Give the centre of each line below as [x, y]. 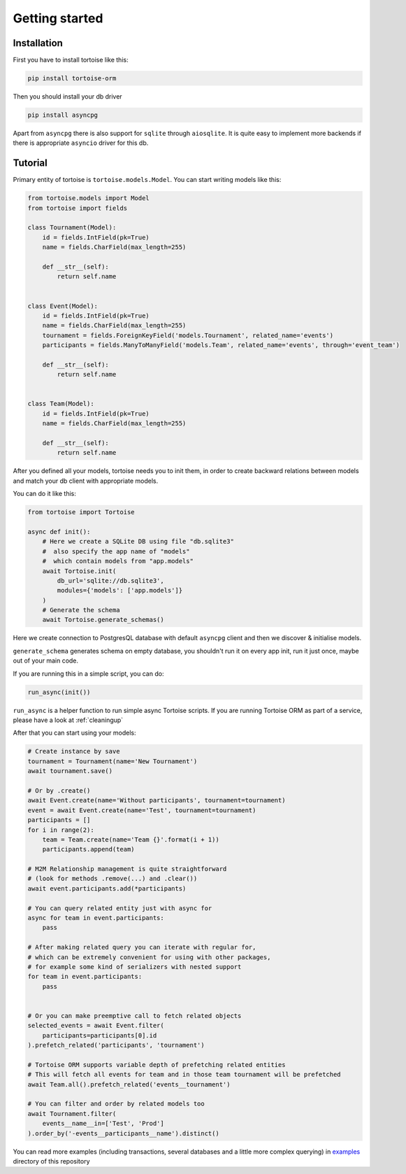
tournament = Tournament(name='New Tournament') [113, 761]
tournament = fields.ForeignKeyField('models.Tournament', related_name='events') [188, 335]
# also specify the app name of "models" [116, 551]
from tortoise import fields [78, 208]
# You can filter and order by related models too [116, 1104]
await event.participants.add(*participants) [107, 888]
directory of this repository [51, 1161]
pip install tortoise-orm [72, 78]
